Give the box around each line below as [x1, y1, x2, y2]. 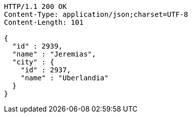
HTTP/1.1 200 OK [4, 2, 67, 10]
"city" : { [12, 58, 55, 66]
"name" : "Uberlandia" [20, 74, 109, 82]
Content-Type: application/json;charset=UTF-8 [4, 10, 188, 18]
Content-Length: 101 [4, 18, 84, 26]
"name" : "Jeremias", [12, 50, 96, 58]
